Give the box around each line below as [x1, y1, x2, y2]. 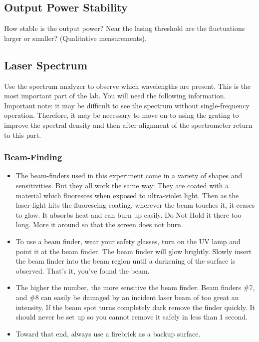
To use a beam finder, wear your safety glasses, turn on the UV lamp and [15, 236, 241, 246]
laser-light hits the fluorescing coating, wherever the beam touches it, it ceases [15, 200, 255, 210]
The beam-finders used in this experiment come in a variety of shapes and [15, 170, 243, 181]
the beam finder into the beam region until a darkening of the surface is [15, 256, 236, 266]
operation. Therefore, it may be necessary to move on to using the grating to [4, 110, 239, 120]
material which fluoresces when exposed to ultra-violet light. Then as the [15, 190, 239, 200]
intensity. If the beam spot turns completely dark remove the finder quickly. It [15, 302, 255, 312]
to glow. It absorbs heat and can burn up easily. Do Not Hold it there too [15, 209, 242, 220]
